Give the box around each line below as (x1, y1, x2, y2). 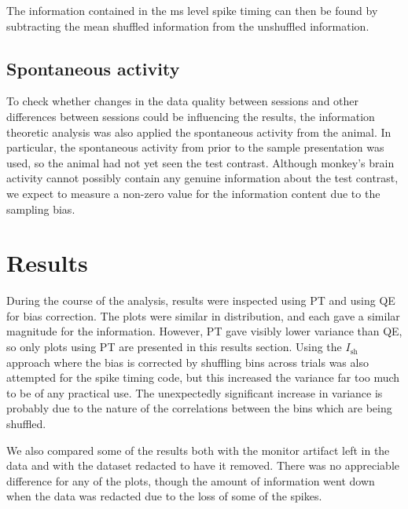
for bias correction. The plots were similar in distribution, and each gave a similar (6, 307, 400, 324)
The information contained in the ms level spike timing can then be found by (6, 2, 378, 18)
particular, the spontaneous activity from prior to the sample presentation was (6, 139, 384, 156)
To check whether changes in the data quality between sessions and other (6, 93, 359, 109)
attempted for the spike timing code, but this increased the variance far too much (6, 369, 400, 386)
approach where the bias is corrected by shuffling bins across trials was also (6, 353, 369, 370)
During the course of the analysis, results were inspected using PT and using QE (6, 292, 395, 309)
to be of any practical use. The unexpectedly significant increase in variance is (6, 384, 383, 401)
